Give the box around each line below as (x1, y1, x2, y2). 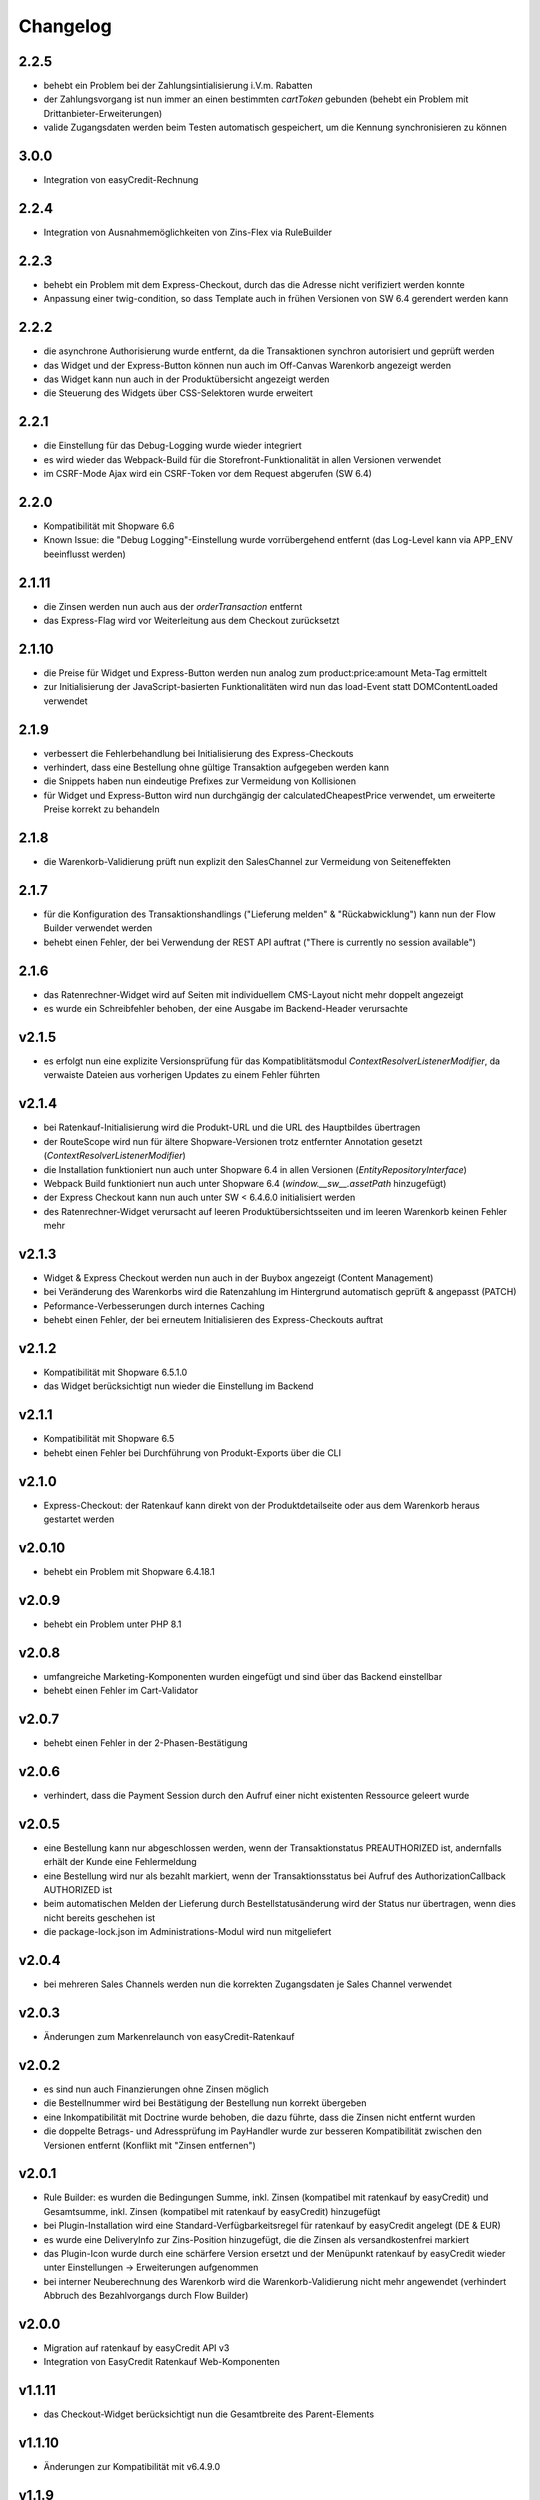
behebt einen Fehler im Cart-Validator (43, 1685, 199, 1697)
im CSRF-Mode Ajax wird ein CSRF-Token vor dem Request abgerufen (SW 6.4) (43, 468, 372, 480)
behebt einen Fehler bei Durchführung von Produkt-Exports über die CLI (43, 1446, 342, 1459)
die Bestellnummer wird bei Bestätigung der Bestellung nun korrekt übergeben (43, 2097, 367, 2109)
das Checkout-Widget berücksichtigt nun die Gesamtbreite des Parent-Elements (43, 2408, 375, 2420)
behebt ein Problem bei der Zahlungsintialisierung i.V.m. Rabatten (43, 80, 313, 92)
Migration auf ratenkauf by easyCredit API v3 (43, 2342, 230, 2354)
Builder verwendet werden (43, 922, 153, 934)
